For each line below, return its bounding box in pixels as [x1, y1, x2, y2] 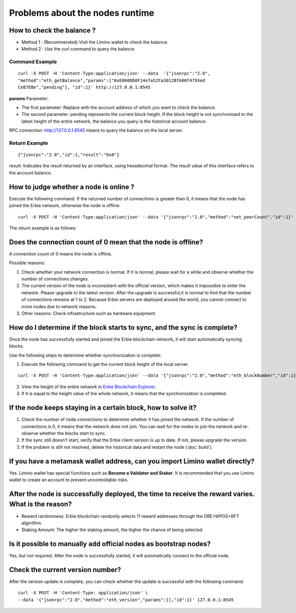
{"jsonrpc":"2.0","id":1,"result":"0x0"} [18, 152, 119, 158]
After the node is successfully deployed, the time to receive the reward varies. [9, 490, 255, 498]
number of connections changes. [21, 276, 89, 282]
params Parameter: [9, 95, 49, 101]
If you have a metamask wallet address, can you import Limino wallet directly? [9, 457, 255, 466]
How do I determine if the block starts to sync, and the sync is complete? [9, 323, 238, 331]
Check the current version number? [9, 566, 121, 574]
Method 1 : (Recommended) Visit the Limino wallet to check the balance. [21, 39, 169, 45]
